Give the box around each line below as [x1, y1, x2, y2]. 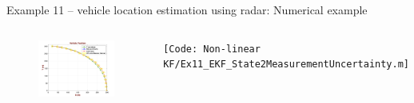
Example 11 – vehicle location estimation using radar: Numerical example [6, 2, 368, 17]
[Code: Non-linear [163, 43, 261, 55]
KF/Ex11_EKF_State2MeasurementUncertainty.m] [163, 59, 409, 71]
